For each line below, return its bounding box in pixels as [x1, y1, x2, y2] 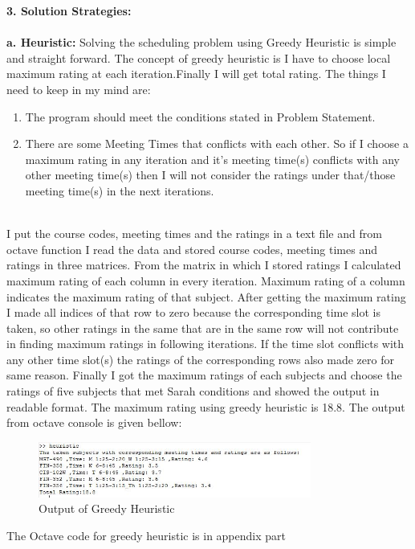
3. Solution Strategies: [6, 2, 132, 18]
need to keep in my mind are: [6, 80, 151, 97]
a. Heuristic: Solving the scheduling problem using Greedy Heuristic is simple [6, 34, 397, 51]
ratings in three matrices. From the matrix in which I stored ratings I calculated [6, 256, 401, 273]
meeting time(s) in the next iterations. [25, 182, 214, 199]
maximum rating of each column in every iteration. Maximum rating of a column [6, 272, 405, 289]
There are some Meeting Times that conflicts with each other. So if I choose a [25, 135, 409, 152]
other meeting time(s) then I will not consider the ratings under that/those [25, 166, 396, 183]
